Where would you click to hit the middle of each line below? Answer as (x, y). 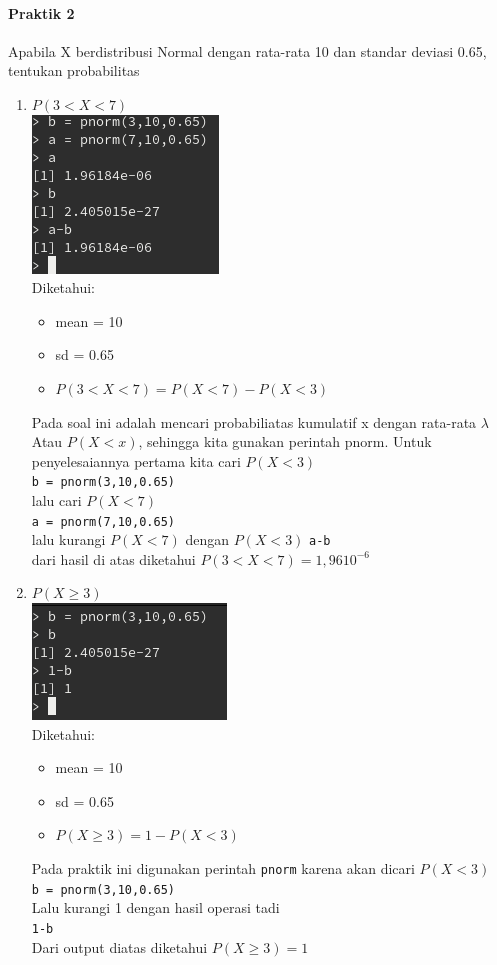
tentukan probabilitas (74, 70)
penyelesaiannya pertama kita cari (136, 460)
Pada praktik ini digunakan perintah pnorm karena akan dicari (223, 868)
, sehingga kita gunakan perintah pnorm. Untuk (285, 441)
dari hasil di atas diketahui (113, 558)
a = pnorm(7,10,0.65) (103, 521)
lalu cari (56, 499)
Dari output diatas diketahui (119, 946)
